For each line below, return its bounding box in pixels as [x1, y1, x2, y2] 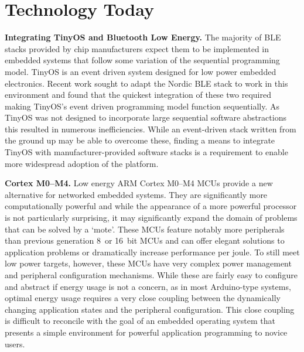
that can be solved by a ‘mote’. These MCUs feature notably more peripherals [5, 223, 285, 235]
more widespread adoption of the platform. [5, 157, 159, 169]
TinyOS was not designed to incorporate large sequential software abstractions [5, 111, 286, 124]
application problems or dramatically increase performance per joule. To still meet [5, 245, 300, 258]
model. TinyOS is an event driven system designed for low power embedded [5, 65, 276, 77]
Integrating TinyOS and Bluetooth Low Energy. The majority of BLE [5, 31, 281, 43]
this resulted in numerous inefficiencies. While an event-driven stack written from [5, 122, 296, 135]
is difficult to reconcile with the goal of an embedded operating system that [5, 315, 275, 327]
